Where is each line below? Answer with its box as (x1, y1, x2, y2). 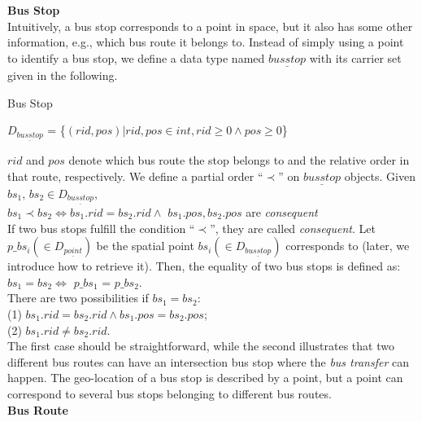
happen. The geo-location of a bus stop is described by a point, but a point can (7, 369, 403, 386)
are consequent (246, 204, 318, 221)
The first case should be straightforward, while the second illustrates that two (7, 337, 394, 354)
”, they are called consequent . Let (210, 219, 376, 236)
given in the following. (7, 67, 118, 83)
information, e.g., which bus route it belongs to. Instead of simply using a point (7, 33, 404, 51)
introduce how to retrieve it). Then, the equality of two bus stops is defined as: (7, 257, 401, 275)
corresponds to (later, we (285, 237, 410, 254)
